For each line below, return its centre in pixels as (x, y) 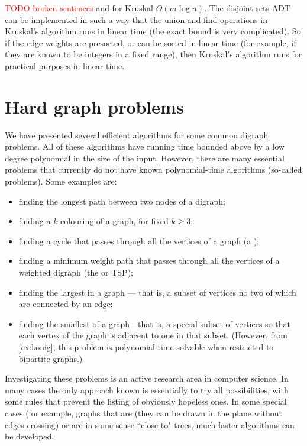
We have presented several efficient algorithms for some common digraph (137, 135)
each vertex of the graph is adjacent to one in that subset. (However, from (153, 335)
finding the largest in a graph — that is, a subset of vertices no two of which (157, 292)
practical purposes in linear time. (65, 65)
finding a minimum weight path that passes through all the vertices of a (149, 261)
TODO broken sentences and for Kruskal (79, 8)
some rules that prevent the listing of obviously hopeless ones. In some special (146, 401)
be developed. (30, 436)
